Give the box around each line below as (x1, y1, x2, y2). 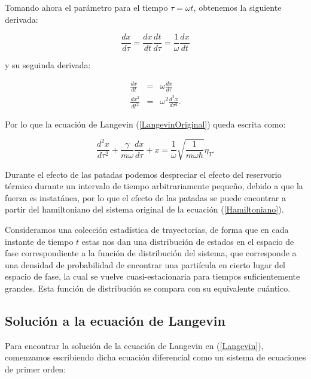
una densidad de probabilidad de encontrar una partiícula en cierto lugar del (5, 258, 285, 271)
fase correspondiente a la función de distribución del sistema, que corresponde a (5, 247, 297, 259)
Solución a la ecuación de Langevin (5, 311, 225, 330)
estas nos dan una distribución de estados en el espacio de (81, 235, 294, 247)
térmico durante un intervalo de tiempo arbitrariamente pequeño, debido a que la (5, 180, 303, 192)
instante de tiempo (5, 235, 74, 247)
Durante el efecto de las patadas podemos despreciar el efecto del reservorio (5, 168, 282, 180)
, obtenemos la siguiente (193, 1, 282, 13)
